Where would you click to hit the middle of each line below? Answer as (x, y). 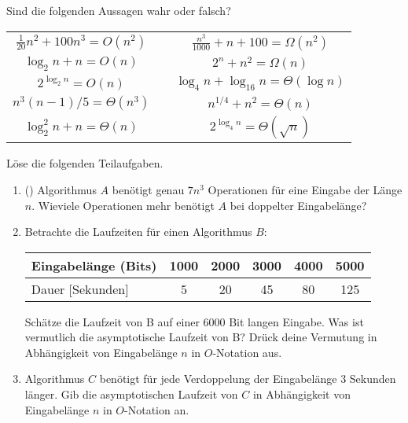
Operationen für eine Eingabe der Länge (305, 189)
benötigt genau (148, 189)
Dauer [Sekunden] (80, 289)
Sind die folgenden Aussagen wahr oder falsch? (119, 10)
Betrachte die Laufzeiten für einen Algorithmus (138, 232)
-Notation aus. (247, 352)
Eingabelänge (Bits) (94, 265)
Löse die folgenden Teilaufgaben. (85, 163)
